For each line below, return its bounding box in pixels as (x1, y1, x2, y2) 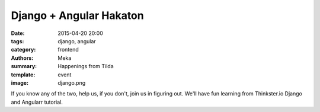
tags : (11, 37, 24, 44)
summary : (11, 63, 37, 70)
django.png (57, 79, 86, 86)
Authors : (11, 54, 34, 62)
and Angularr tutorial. (11, 98, 63, 105)
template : (11, 71, 36, 78)
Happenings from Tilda (57, 63, 114, 70)
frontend (57, 46, 79, 53)
